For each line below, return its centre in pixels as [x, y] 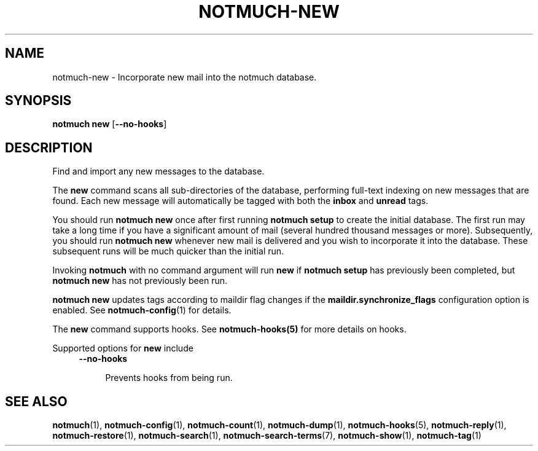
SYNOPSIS [38, 101]
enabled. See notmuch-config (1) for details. [142, 310]
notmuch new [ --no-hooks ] [110, 124]
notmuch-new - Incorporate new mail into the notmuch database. [185, 77]
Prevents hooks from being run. [169, 378]
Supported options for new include [123, 348]
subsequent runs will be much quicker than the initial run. [168, 251]
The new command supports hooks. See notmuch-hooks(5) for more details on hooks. [229, 329]
